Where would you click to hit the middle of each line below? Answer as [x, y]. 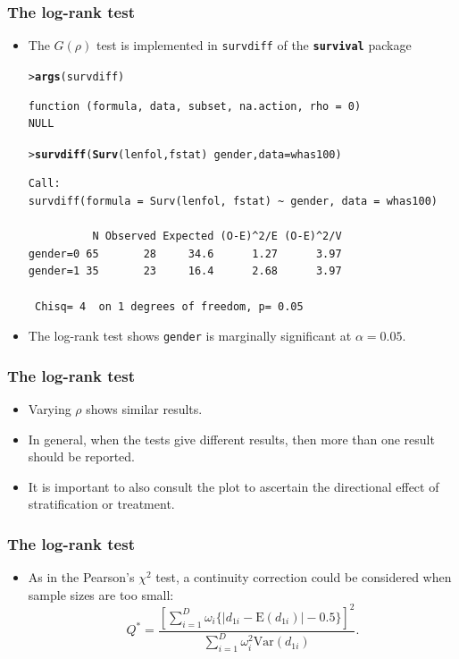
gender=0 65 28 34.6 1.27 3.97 [185, 253]
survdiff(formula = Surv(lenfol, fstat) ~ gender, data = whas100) [233, 201]
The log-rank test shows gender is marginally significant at [190, 336]
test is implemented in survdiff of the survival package [254, 45]
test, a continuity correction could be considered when [304, 577]
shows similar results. [144, 409]
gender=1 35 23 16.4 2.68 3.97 [185, 271]
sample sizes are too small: [101, 594]
